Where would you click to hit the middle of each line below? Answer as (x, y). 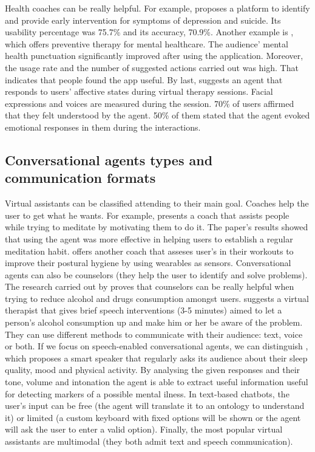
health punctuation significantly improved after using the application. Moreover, (154, 56)
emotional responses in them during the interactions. (103, 127)
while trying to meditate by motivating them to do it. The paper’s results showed (157, 227)
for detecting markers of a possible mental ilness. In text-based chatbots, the (147, 393)
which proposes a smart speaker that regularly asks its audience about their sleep (156, 358)
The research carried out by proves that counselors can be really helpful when (150, 286)
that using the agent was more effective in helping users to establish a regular (149, 238)
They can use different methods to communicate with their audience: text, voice (154, 334)
